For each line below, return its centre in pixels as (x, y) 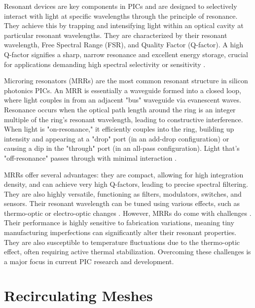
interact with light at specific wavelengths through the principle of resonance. (121, 16)
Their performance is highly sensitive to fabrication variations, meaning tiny (119, 222)
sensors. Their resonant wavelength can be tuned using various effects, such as (122, 203)
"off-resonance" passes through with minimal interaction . (91, 157)
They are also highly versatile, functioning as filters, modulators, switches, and (123, 193)
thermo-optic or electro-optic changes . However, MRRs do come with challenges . (128, 213)
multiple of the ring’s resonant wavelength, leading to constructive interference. (124, 119)
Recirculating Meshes (78, 295)
